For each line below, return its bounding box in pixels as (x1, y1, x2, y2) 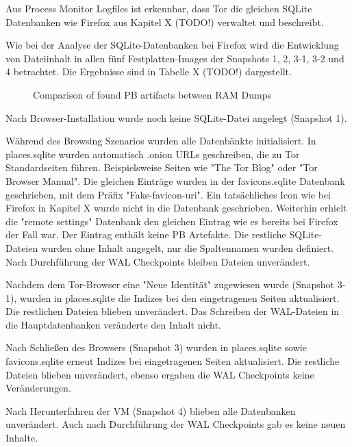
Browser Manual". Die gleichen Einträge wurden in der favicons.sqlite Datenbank (5, 173, 345, 188)
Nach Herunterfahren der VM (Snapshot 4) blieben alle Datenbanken (5, 403, 296, 418)
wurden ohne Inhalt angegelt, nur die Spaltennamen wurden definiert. (40, 240, 334, 255)
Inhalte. (5, 431, 38, 445)
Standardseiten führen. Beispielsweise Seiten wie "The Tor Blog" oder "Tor (5, 160, 318, 175)
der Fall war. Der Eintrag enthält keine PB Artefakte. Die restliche (5, 227, 286, 242)
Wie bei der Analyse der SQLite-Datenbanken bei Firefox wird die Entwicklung (5, 38, 339, 52)
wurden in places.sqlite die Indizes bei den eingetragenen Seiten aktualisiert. (19, 290, 340, 305)
